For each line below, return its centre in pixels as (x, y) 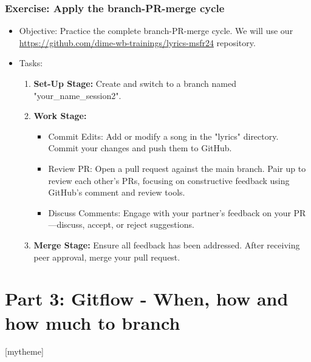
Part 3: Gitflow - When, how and (147, 299)
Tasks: (31, 63)
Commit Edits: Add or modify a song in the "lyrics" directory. (163, 136)
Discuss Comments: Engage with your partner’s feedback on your (169, 212)
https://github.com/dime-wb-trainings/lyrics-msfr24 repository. (137, 42)
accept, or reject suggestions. (141, 224)
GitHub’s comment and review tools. (117, 192)
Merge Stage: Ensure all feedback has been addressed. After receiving (167, 244)
